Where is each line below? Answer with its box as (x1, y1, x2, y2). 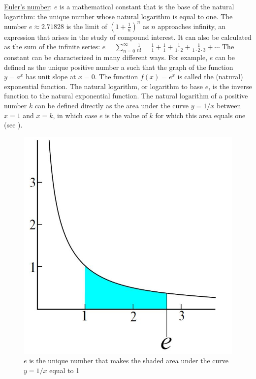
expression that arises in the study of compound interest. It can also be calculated (4, 32, 252, 42)
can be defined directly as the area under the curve (34, 100, 189, 111)
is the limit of (66, 21, 107, 31)
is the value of (105, 110, 147, 120)
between (216, 100, 241, 111)
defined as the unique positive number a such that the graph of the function (4, 62, 233, 72)
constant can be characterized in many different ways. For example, (4, 52, 208, 63)
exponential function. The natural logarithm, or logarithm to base (4, 81, 203, 91)
